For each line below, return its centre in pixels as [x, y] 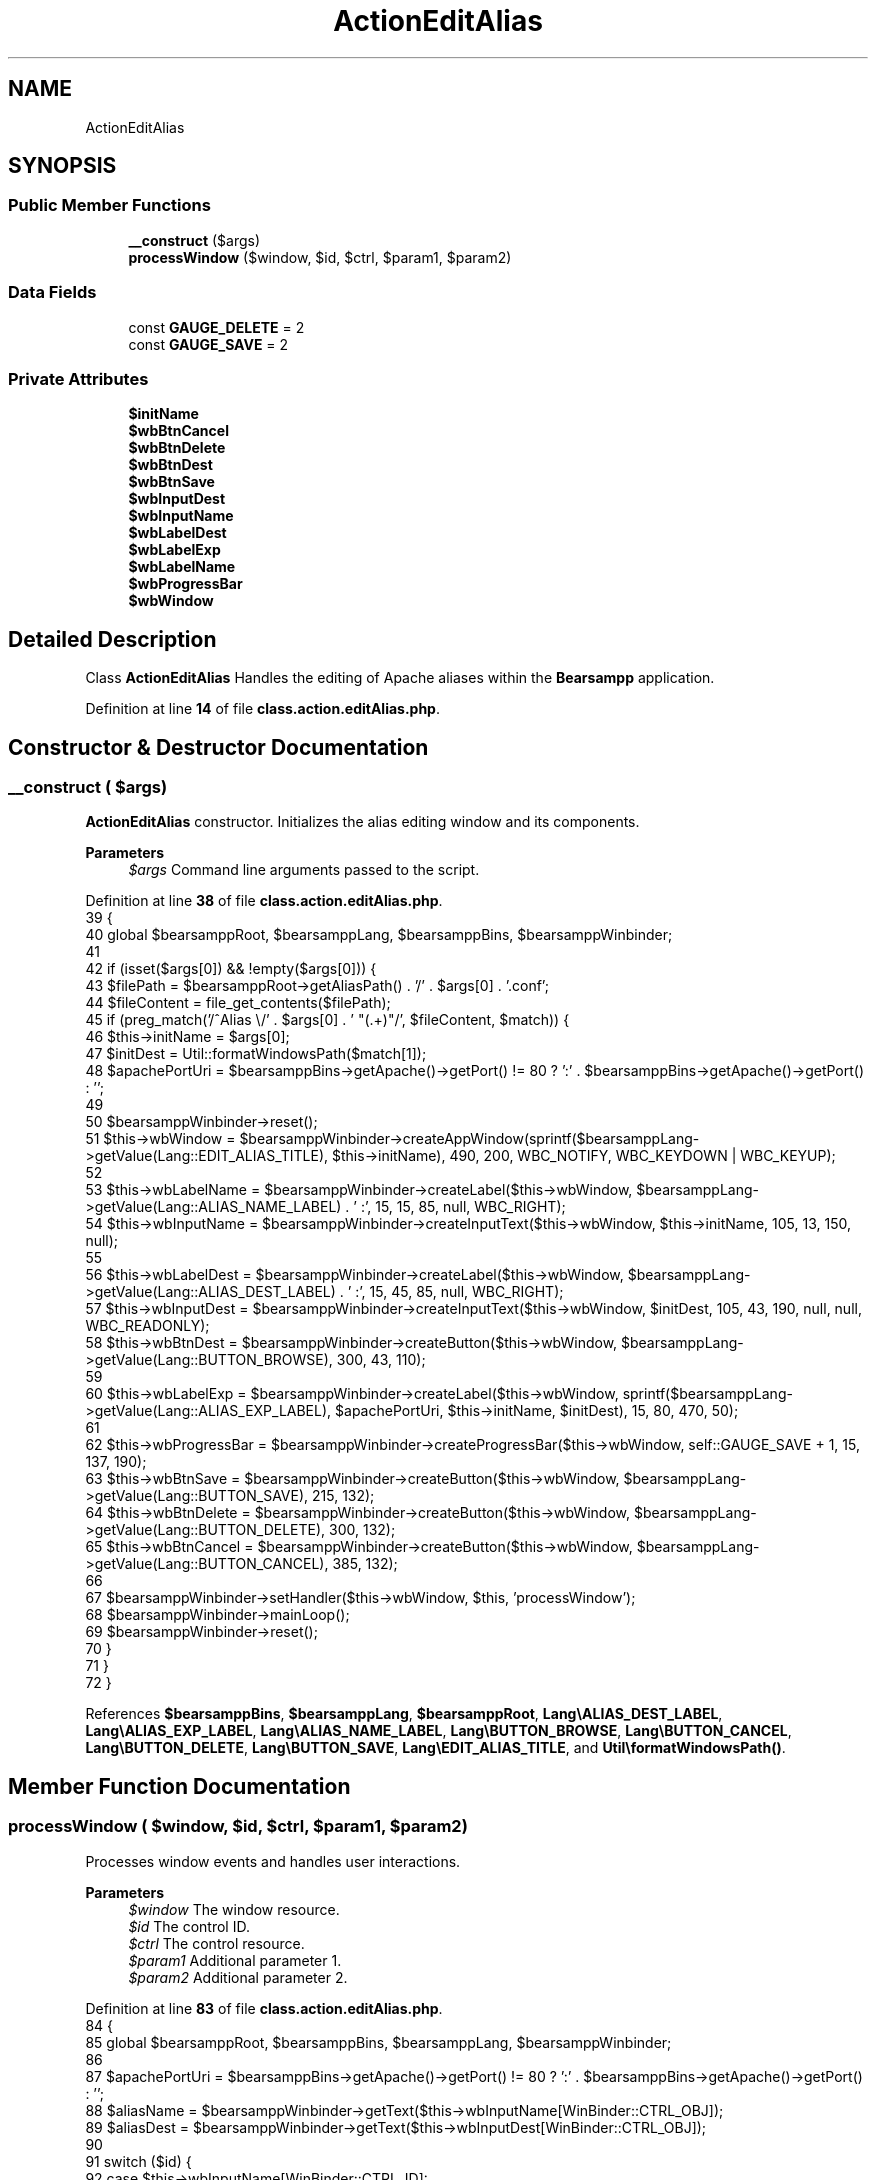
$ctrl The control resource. [216, 1943]
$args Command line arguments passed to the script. [304, 870]
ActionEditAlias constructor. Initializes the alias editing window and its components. [362, 822]
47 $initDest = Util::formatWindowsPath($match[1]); [256, 1054]
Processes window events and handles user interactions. [273, 1861]
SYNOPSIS [62, 166]
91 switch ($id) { [138, 2161]
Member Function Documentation [179, 1786]
